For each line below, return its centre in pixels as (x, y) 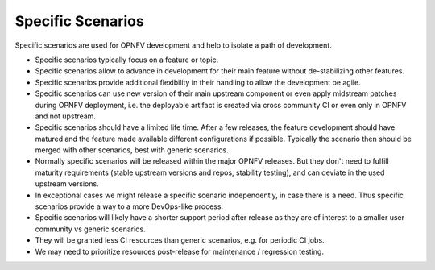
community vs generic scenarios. (90, 229)
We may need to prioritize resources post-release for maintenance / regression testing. (179, 251)
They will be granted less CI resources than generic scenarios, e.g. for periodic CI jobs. (180, 240)
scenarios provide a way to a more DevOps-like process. (129, 206)
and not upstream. (66, 116)
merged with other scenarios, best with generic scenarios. (132, 150)
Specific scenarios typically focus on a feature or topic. (127, 60)
